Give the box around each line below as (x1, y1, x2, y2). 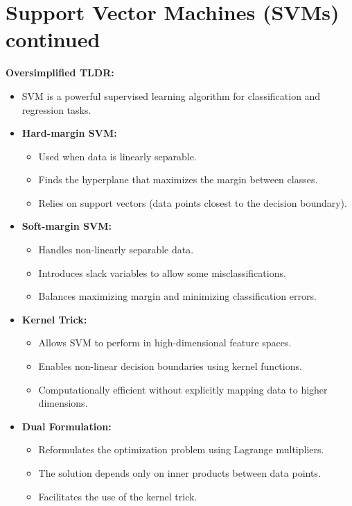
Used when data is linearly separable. (38, 149, 197, 163)
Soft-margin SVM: (21, 219, 112, 233)
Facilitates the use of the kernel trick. (38, 489, 197, 503)
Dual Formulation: (21, 419, 112, 433)
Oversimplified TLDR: (6, 65, 114, 80)
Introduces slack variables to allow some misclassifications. (38, 265, 286, 280)
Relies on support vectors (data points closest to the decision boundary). (38, 195, 347, 210)
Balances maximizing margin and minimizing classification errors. (38, 289, 317, 303)
